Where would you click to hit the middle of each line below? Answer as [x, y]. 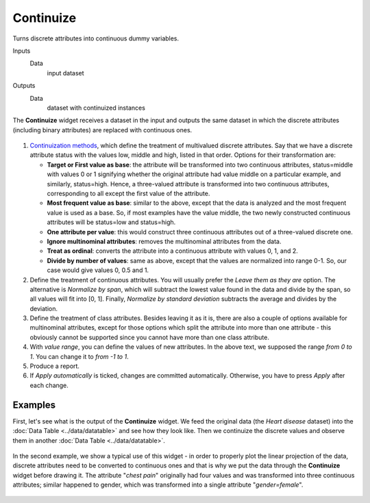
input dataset [66, 73]
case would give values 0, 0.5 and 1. [98, 270]
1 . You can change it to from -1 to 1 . [79, 356]
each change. [49, 385]
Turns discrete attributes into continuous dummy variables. [96, 38]
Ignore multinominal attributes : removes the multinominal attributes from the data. [164, 241]
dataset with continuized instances [96, 108]
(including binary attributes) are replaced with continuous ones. [102, 130]
